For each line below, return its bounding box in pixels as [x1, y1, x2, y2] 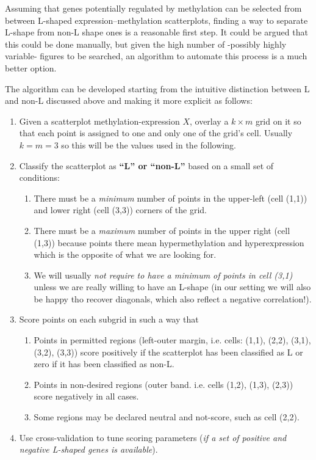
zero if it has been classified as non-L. [34, 357, 174, 370]
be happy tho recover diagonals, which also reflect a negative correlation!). [34, 292, 312, 305]
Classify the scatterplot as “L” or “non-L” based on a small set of [19, 159, 274, 172]
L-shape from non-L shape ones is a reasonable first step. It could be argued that [5, 26, 308, 38]
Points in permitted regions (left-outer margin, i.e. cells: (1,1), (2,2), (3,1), [34, 334, 311, 346]
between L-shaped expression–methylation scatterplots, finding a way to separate [5, 13, 308, 26]
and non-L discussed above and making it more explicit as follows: [5, 94, 253, 107]
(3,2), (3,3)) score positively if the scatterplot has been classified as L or [34, 345, 303, 358]
